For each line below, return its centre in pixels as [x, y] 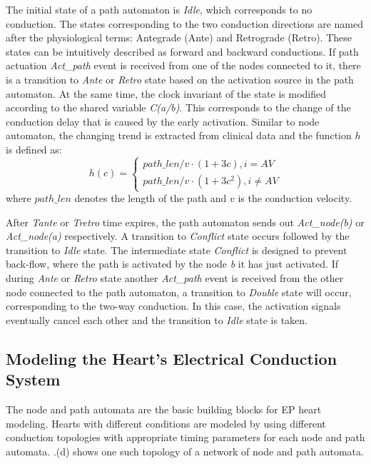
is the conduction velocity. [295, 198]
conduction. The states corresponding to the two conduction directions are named [184, 23]
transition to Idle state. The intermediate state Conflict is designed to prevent [177, 249]
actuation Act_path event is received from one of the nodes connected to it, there [183, 65]
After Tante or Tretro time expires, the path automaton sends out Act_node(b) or [185, 222]
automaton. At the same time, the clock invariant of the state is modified [166, 93]
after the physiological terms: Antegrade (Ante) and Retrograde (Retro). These [179, 37]
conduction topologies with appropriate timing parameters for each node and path [185, 437]
